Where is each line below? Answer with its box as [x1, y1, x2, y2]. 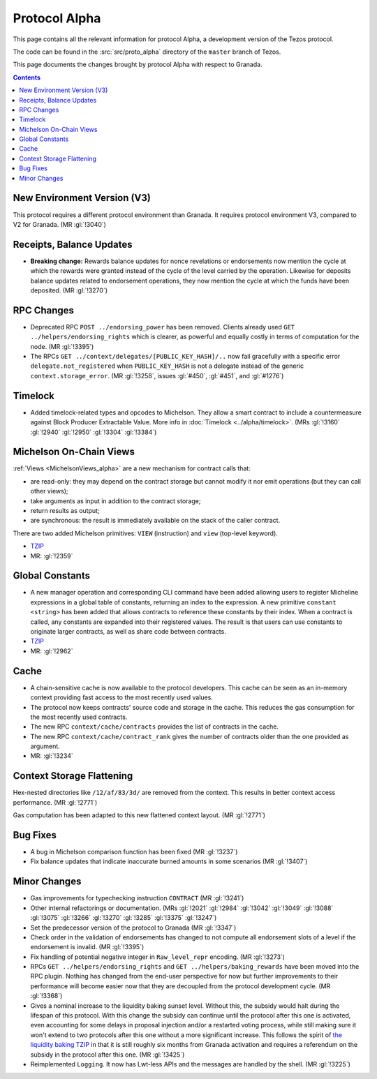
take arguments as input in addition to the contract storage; [30, 496, 201, 505]
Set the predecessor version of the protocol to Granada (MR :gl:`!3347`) [30, 923, 237, 932]
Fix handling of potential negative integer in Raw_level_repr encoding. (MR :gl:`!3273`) [30, 953, 286, 961]
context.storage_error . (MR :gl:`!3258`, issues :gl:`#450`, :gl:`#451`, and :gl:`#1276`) [30, 371, 284, 380]
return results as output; [30, 507, 101, 515]
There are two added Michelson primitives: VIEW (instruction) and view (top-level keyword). [13, 529, 279, 537]
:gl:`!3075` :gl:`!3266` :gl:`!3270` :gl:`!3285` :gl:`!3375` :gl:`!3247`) [30, 914, 217, 922]
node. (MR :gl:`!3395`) [30, 342, 94, 350]
